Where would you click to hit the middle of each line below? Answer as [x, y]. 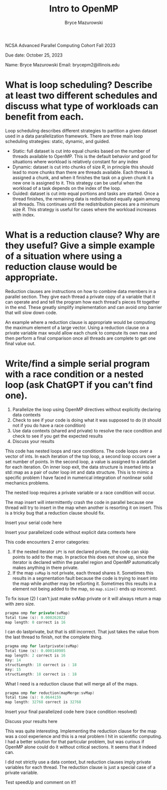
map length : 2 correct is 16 [35, 655]
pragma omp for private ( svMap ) [38, 613]
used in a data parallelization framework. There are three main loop [74, 136]
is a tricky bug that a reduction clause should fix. [55, 512]
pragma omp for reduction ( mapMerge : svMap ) [50, 693]
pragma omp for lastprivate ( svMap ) [42, 646]
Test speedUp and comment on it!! [41, 782]
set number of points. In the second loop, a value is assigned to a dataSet [81, 461]
